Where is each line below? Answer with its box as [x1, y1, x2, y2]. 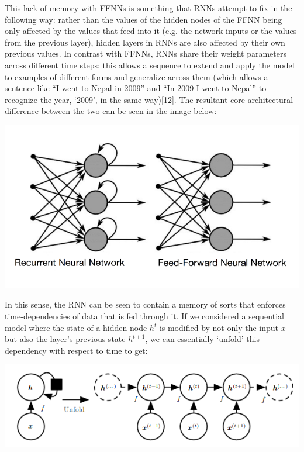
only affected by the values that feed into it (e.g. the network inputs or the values [5, 25, 297, 37]
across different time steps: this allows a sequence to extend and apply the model [5, 58, 295, 71]
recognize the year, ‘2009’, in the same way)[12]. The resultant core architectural [5, 93, 293, 105]
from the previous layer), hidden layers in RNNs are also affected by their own [5, 36, 285, 48]
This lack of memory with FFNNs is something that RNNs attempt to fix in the [5, 2, 292, 13]
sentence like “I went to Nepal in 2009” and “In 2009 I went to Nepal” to [5, 82, 267, 94]
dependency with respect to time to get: [5, 344, 148, 356]
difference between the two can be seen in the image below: [5, 105, 217, 117]
